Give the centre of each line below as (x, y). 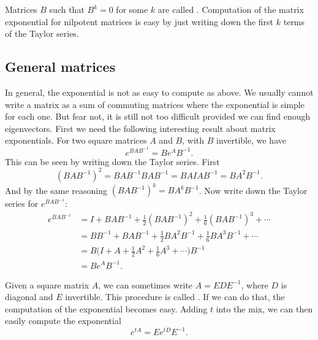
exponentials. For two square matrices (76, 140)
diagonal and (29, 297)
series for (22, 203)
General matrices (60, 67)
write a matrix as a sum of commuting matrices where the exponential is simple (155, 104)
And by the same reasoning (56, 190)
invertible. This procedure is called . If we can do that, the (175, 297)
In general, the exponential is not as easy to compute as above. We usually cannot (159, 92)
